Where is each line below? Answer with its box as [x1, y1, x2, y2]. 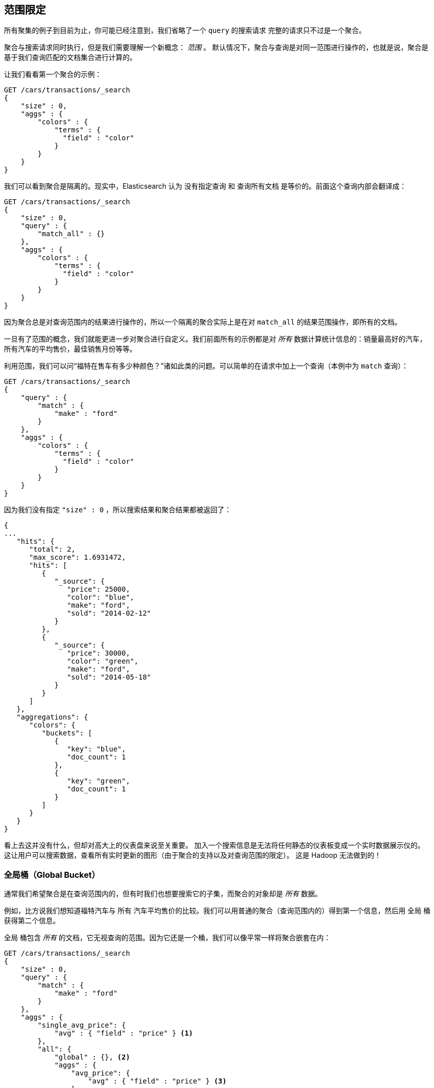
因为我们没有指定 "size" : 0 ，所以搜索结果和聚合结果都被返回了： [4, 505, 232, 514]
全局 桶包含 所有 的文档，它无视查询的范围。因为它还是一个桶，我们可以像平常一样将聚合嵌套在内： [4, 933, 331, 942]
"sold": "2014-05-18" [67, 673, 151, 682]
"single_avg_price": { [37, 1021, 126, 1030]
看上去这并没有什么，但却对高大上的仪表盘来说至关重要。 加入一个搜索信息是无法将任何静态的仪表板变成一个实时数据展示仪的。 [4, 841, 425, 850]
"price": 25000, [67, 585, 130, 594]
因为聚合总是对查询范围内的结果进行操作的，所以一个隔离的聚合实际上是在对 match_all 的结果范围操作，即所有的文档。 [4, 318, 402, 327]
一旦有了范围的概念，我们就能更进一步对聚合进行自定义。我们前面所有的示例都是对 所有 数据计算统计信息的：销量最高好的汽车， [4, 335, 427, 344]
